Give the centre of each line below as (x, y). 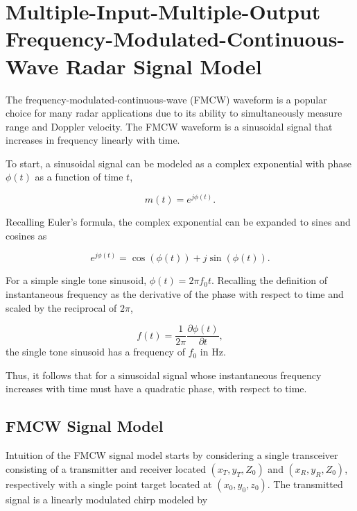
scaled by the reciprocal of (61, 307)
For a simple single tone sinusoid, (76, 280)
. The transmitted (305, 484)
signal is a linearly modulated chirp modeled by (107, 499)
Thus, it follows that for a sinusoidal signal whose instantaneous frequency (164, 375)
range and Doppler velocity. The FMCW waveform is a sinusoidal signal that (169, 126)
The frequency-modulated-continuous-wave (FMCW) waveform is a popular (166, 99)
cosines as (26, 235)
